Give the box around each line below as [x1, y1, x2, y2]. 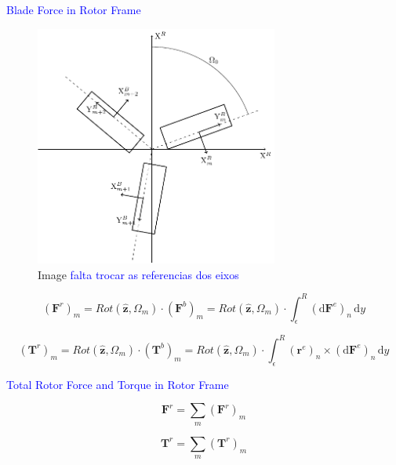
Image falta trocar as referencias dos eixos [38, 266, 239, 282]
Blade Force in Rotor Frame [6, 2, 141, 17]
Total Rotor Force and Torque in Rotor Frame [6, 376, 229, 392]
